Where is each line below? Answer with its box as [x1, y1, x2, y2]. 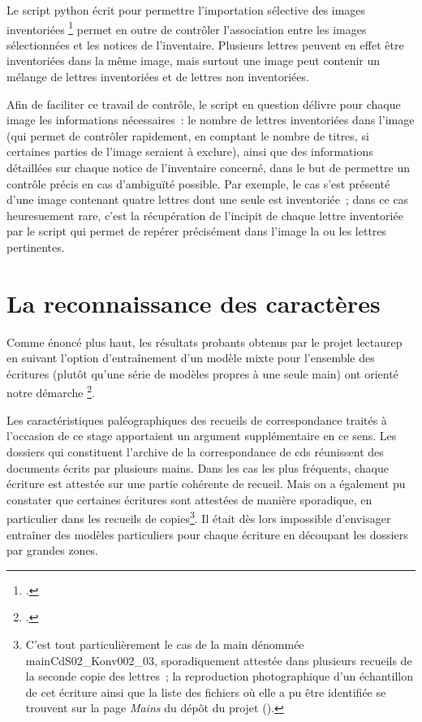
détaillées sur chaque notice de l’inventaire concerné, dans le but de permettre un [6, 159, 411, 175]
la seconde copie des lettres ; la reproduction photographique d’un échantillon [25, 668, 413, 685]
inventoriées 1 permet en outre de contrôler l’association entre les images [6, 18, 367, 37]
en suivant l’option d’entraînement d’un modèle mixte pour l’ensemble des [6, 349, 375, 366]
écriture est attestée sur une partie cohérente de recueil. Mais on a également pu [6, 475, 406, 492]
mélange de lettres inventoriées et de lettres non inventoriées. [6, 68, 309, 85]
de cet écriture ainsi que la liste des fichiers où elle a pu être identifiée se [25, 683, 386, 700]
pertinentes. [6, 238, 65, 255]
